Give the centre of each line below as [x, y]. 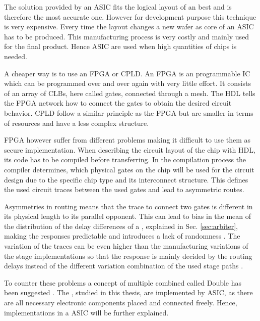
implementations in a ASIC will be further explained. [86, 312]
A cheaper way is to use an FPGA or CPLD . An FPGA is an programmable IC [127, 73]
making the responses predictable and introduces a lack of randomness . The [122, 236]
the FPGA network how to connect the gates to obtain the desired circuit [118, 103]
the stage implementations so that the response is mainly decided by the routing [128, 256]
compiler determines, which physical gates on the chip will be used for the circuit [129, 169]
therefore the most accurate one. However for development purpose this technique [130, 16]
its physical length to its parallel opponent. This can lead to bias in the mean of [128, 216]
